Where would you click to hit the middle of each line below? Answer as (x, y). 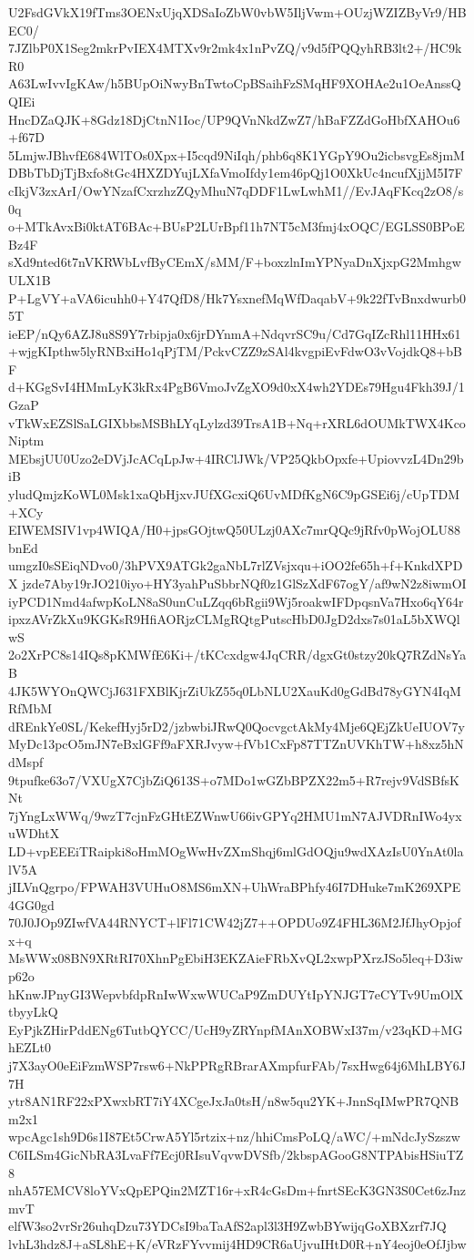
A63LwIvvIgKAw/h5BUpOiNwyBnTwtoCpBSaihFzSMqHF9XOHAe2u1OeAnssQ (235, 83)
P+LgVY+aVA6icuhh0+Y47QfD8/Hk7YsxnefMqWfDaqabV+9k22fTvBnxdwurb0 (237, 297)
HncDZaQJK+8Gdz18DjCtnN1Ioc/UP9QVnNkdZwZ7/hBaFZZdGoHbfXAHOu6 (234, 119)
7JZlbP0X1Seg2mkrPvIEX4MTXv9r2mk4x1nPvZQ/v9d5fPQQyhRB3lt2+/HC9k (235, 48)
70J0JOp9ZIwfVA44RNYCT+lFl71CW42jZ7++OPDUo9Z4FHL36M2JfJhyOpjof (235, 922)
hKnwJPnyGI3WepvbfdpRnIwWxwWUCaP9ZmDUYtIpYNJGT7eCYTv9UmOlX (236, 994)
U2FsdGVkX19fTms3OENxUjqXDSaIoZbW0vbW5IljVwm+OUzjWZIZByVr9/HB (237, 12)
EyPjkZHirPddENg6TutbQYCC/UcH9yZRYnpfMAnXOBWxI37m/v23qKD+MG (236, 1029)
